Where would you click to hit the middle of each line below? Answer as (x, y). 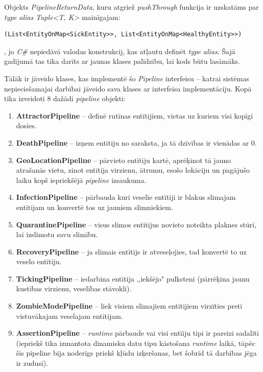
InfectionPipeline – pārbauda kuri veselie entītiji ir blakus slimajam (126, 197)
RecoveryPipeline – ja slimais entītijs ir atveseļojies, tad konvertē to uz (131, 251)
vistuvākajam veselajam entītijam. (69, 316)
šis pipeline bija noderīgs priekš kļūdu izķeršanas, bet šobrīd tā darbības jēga (136, 353)
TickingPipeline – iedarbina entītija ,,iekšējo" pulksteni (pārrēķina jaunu (133, 278)
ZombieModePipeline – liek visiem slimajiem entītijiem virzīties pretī (129, 306)
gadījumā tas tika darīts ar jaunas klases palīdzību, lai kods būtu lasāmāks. (122, 61)
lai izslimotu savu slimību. (57, 234)
